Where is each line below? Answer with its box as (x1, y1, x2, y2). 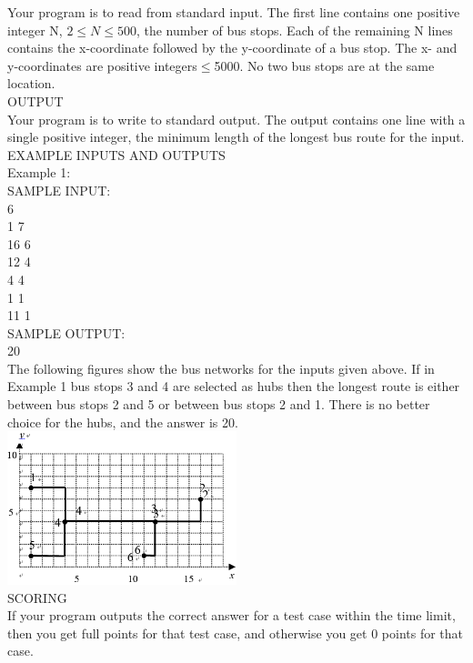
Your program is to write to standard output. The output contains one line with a (7, 109, 466, 128)
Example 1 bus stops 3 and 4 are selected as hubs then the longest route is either (7, 377, 460, 396)
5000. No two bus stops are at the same (214, 55, 435, 75)
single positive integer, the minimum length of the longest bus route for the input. (7, 127, 465, 146)
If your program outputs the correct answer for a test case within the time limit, (7, 606, 456, 625)
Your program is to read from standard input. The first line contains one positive (7, 3, 460, 21)
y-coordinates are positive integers (7, 55, 197, 75)
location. (7, 74, 55, 93)
